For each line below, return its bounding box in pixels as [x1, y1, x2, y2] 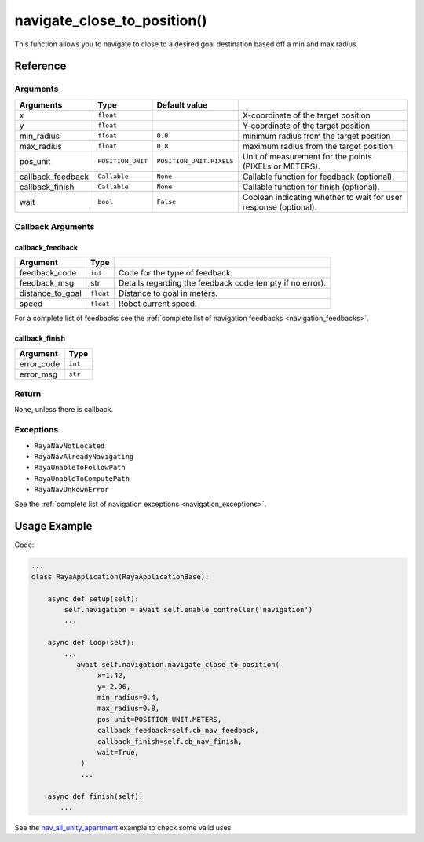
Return [14, 388, 42, 399]
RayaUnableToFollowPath [34, 463, 126, 472]
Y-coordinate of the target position [242, 120, 371, 131]
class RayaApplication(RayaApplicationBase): [31, 572, 210, 581]
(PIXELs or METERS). [242, 161, 321, 172]
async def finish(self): [47, 792, 144, 800]
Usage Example [14, 519, 93, 533]
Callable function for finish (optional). [242, 181, 380, 192]
